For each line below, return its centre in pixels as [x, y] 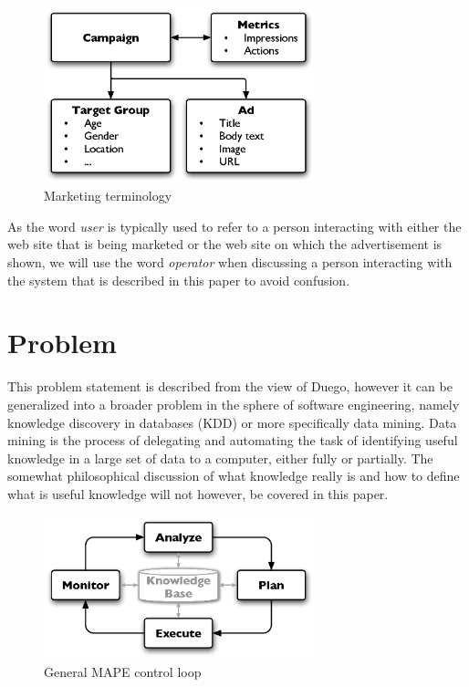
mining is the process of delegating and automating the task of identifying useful [233, 440]
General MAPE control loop [123, 671]
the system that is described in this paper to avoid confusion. [179, 280]
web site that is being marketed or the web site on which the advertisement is [225, 244]
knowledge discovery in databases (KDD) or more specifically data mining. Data [232, 422]
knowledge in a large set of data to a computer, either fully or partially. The [220, 458]
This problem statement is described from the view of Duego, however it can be [230, 386]
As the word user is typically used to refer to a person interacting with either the [234, 226]
